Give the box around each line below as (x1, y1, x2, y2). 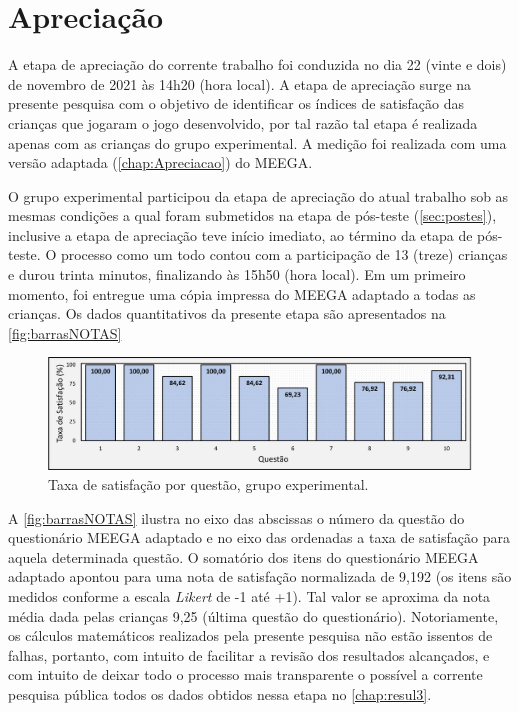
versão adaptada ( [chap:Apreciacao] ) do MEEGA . (8, 152, 313, 173)
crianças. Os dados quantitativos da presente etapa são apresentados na (8, 303, 446, 324)
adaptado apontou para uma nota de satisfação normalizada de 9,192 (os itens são (8, 566, 512, 587)
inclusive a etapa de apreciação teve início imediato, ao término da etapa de (8, 224, 473, 245)
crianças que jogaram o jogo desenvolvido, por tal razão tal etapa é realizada (8, 112, 478, 133)
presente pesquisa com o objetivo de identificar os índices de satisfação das (8, 93, 465, 114)
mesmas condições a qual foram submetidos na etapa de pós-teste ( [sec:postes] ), (8, 205, 497, 226)
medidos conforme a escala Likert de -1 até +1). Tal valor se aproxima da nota (8, 586, 491, 607)
